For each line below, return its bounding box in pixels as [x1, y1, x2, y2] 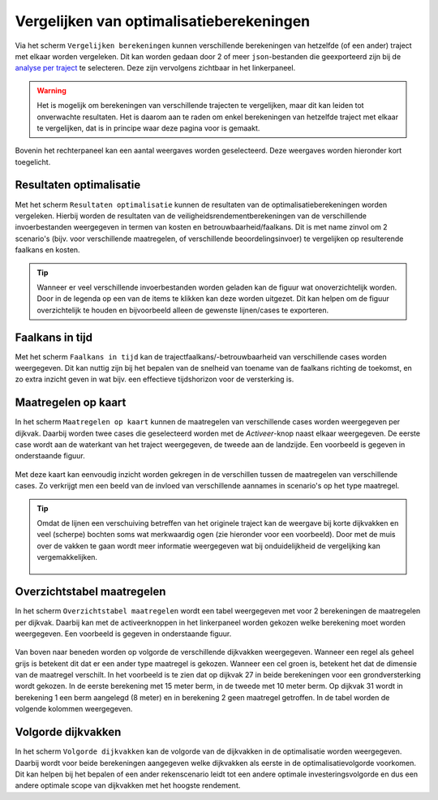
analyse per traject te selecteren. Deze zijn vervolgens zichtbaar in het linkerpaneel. [15, 63, 296, 73]
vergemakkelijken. [36, 553, 97, 562]
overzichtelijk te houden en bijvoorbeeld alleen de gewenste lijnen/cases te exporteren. [36, 305, 329, 315]
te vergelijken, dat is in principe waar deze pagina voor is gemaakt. [36, 123, 260, 133]
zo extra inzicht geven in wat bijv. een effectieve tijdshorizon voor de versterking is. [15, 374, 294, 385]
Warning [36, 85, 67, 95]
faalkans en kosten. [15, 245, 80, 255]
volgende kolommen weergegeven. [15, 704, 133, 714]
